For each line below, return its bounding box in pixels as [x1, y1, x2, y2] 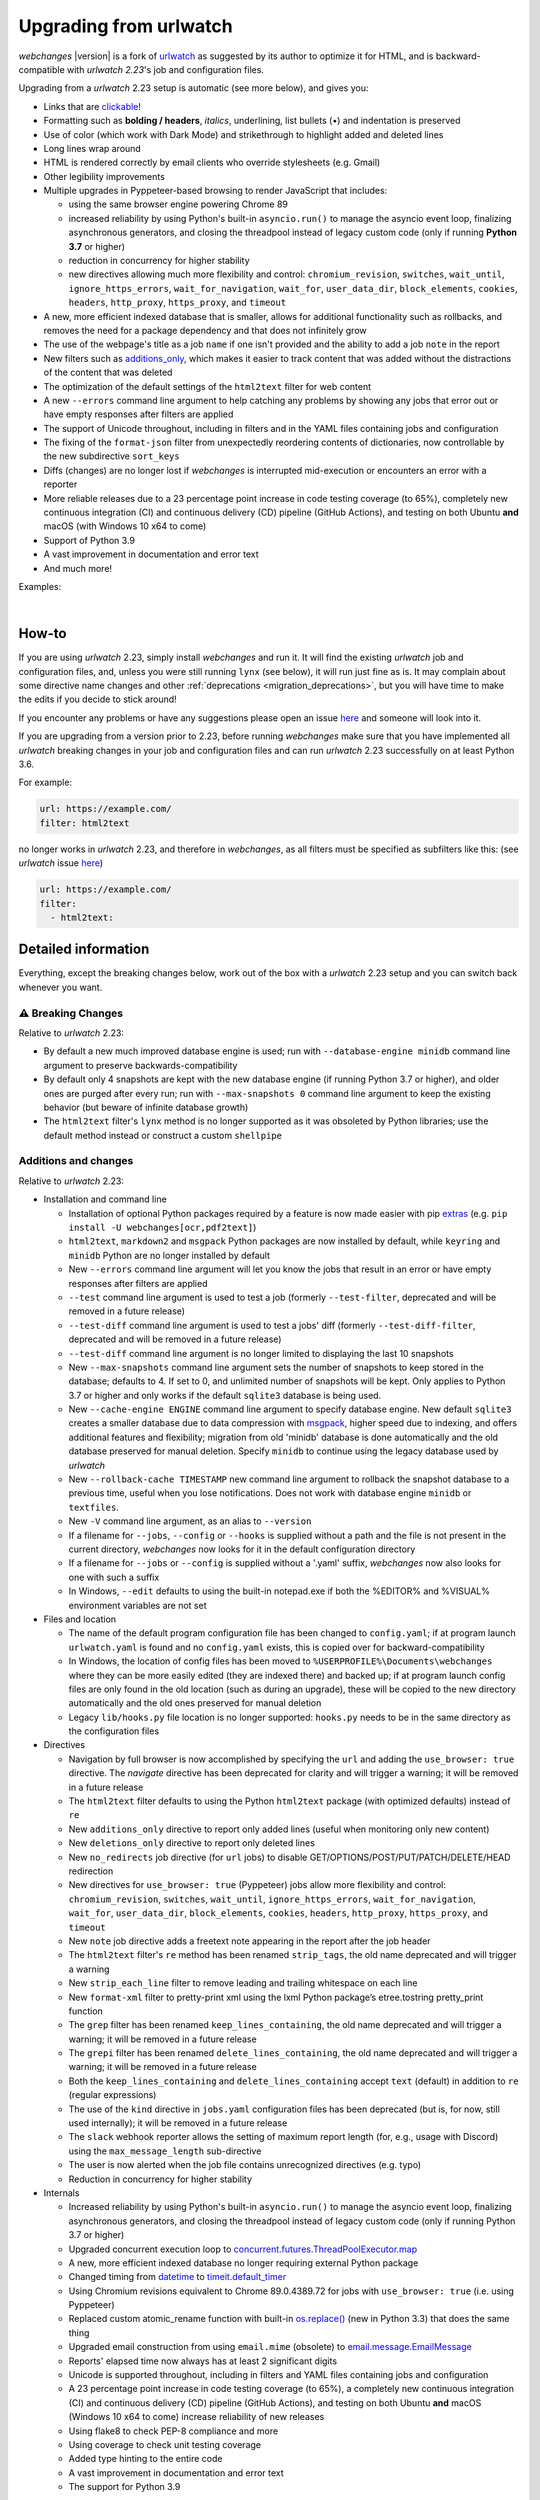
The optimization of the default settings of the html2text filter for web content [43, 380, 372, 392]
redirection [68, 1865, 114, 1877]
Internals [43, 2186, 80, 2199]
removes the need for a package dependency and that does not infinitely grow [43, 324, 367, 336]
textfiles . [68, 1501, 119, 1513]
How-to [18, 625, 67, 642]
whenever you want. [18, 981, 103, 993]
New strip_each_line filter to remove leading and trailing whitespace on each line [68, 1977, 418, 1989]
